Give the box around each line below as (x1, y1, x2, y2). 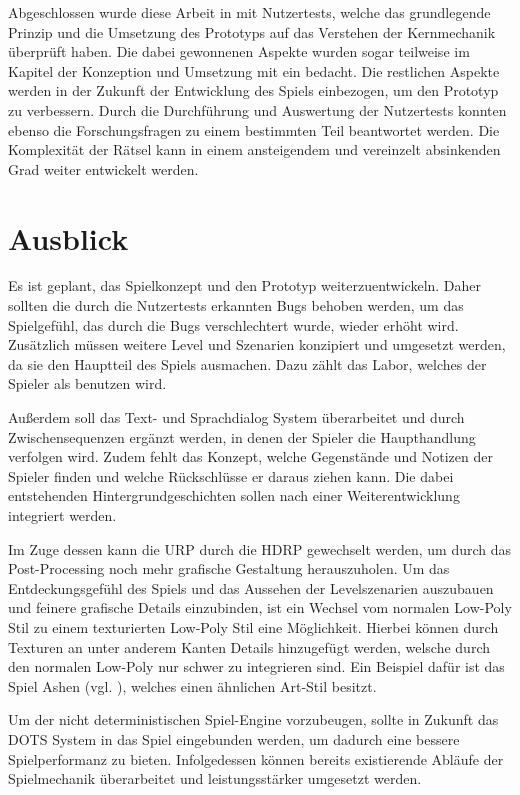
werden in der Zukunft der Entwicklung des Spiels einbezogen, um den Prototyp (8, 80, 499, 101)
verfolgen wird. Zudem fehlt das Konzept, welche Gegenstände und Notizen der (8, 446, 493, 467)
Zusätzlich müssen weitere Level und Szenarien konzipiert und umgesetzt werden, (8, 334, 506, 355)
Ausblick (8, 217, 129, 258)
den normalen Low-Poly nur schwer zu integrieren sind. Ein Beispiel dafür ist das (8, 656, 505, 677)
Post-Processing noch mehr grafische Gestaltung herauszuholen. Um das (8, 558, 450, 579)
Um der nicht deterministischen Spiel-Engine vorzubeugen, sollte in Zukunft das (8, 709, 499, 730)
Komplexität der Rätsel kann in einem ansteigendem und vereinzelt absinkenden (8, 139, 501, 160)
